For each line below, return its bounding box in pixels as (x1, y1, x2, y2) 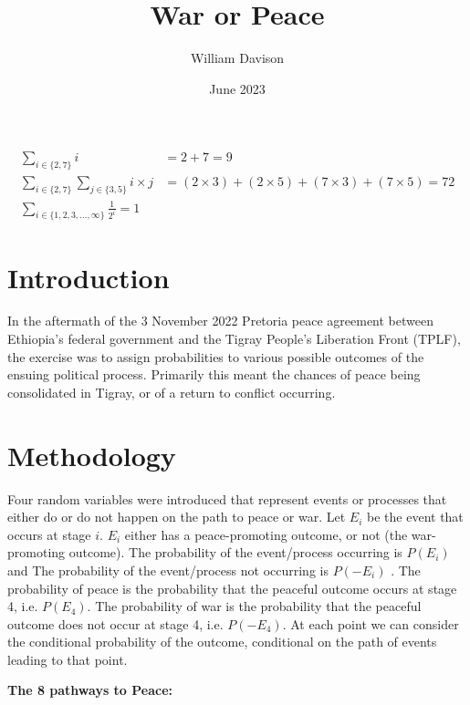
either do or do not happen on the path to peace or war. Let (7, 507, 346, 526)
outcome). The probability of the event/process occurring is (68, 543, 402, 562)
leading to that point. (7, 649, 128, 669)
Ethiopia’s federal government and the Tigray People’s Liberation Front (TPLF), (7, 329, 461, 348)
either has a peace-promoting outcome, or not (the (124, 524, 408, 544)
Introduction (7, 258, 170, 295)
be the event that (367, 507, 464, 526)
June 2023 (209, 78, 266, 98)
